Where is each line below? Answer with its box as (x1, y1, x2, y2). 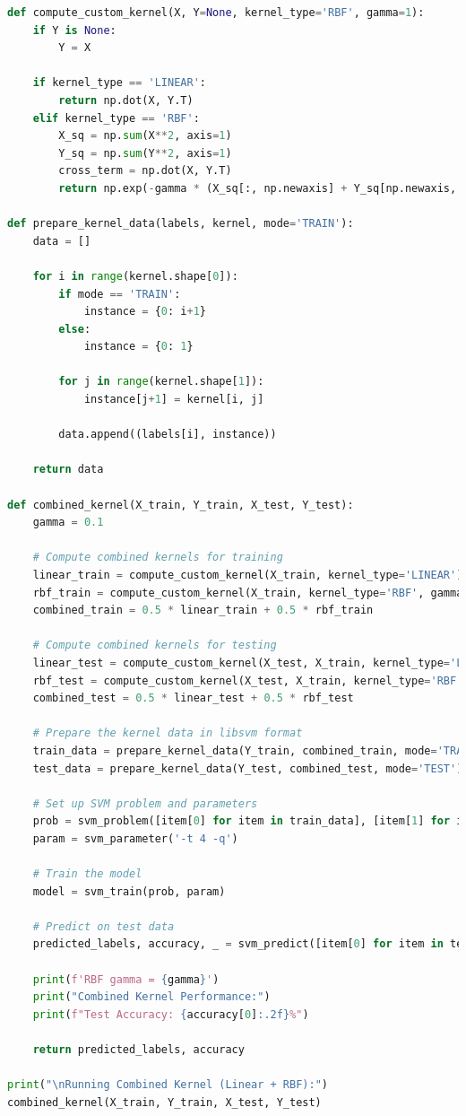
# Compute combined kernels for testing (32, 639, 277, 652)
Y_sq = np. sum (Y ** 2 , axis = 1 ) (58, 146, 232, 160)
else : (58, 322, 91, 336)
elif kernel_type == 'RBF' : (32, 111, 200, 125)
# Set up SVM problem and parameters (32, 797, 258, 810)
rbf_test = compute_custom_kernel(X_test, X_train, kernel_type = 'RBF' (32, 674, 463, 687)
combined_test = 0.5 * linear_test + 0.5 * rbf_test (32, 692, 354, 705)
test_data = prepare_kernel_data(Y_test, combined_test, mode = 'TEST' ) (32, 762, 463, 775)
